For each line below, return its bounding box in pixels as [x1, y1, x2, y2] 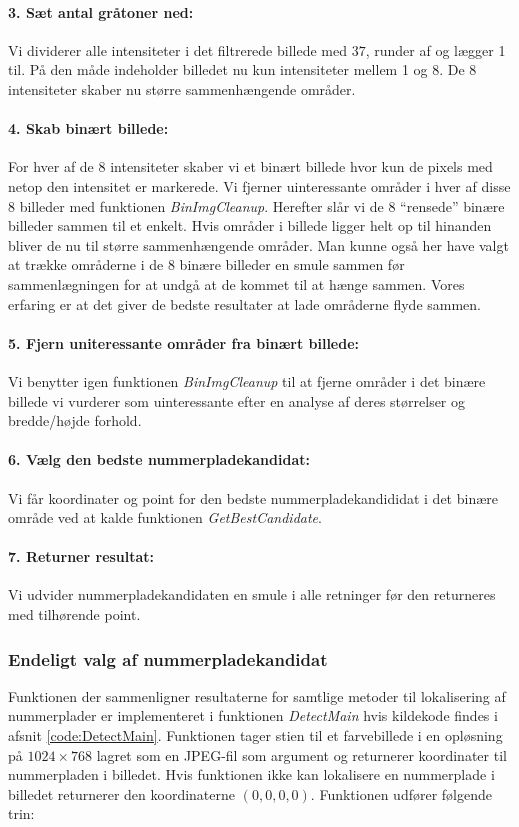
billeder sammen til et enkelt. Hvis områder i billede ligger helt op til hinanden [8, 215, 492, 236]
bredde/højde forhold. [8, 410, 142, 431]
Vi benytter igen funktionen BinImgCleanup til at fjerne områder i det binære [8, 370, 486, 391]
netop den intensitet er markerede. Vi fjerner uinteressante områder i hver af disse [8, 175, 511, 196]
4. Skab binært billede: [8, 118, 169, 139]
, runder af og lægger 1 [365, 39, 506, 60]
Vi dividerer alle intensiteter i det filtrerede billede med [8, 39, 347, 60]
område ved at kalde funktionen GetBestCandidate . [8, 507, 322, 528]
